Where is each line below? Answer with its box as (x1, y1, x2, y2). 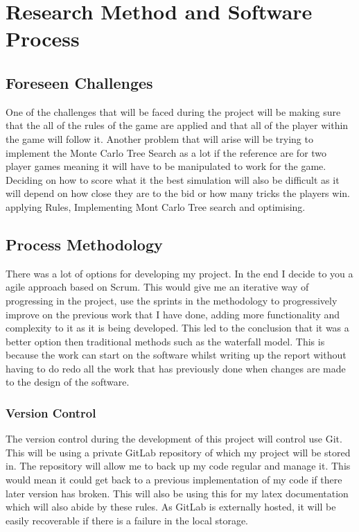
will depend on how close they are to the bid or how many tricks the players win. (6, 186, 350, 200)
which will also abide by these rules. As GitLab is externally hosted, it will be (6, 499, 336, 514)
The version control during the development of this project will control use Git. (6, 431, 342, 446)
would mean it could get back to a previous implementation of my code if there (6, 472, 342, 487)
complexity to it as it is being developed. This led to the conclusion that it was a (6, 320, 349, 335)
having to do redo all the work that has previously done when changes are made (6, 361, 346, 375)
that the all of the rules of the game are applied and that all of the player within (6, 118, 349, 132)
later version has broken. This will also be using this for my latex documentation (6, 486, 349, 500)
